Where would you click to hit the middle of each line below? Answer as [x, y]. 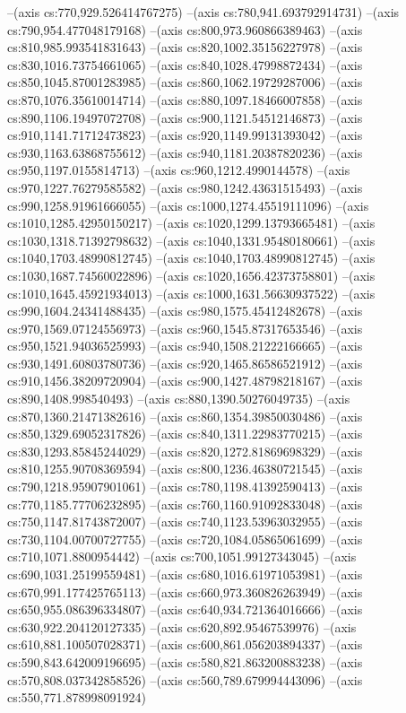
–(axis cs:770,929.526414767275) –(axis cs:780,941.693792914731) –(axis [203, 12]
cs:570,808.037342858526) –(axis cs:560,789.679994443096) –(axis [185, 679]
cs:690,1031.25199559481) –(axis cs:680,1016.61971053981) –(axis [185, 574]
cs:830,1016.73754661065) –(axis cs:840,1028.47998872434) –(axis [185, 64]
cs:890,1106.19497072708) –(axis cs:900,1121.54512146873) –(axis [185, 117]
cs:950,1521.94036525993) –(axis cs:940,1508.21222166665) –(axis [185, 346]
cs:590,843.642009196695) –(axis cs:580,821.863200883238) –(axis [185, 661]
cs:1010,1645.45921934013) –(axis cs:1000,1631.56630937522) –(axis [191, 293]
